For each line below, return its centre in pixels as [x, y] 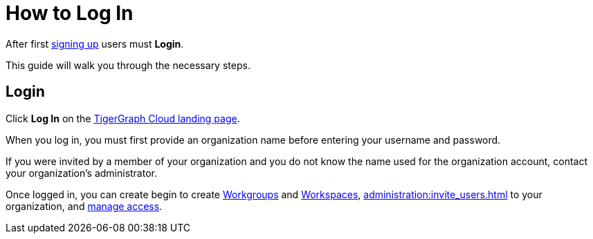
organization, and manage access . [84, 206]
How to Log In [70, 13]
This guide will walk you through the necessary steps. [128, 65]
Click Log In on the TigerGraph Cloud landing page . [123, 118]
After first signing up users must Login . [95, 44]
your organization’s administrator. [81, 173]
